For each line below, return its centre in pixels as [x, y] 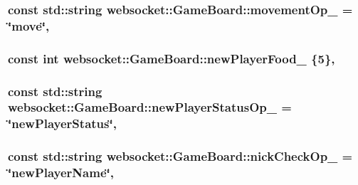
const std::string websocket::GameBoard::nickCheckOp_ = [180, 156]
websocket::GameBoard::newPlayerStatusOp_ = [150, 107]
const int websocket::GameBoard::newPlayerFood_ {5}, [172, 58]
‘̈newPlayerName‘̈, [61, 173]
